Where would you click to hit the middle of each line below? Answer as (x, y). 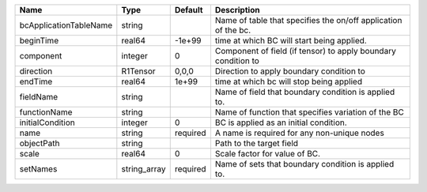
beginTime (39, 41)
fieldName (39, 97)
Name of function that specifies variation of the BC (310, 112)
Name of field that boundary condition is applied (305, 92)
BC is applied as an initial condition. (281, 122)
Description (237, 10)
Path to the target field (257, 143)
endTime (36, 81)
